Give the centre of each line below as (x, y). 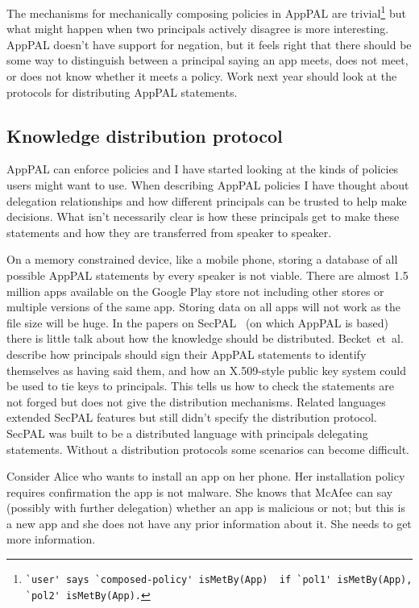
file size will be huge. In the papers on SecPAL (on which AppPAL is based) (198, 322)
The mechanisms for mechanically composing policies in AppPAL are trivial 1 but (206, 12)
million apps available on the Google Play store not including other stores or (195, 291)
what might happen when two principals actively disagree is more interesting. (198, 29)
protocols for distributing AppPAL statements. (122, 92)
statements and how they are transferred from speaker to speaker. (169, 232)
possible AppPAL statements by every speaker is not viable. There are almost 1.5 (207, 275)
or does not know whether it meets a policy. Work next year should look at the (202, 76)
